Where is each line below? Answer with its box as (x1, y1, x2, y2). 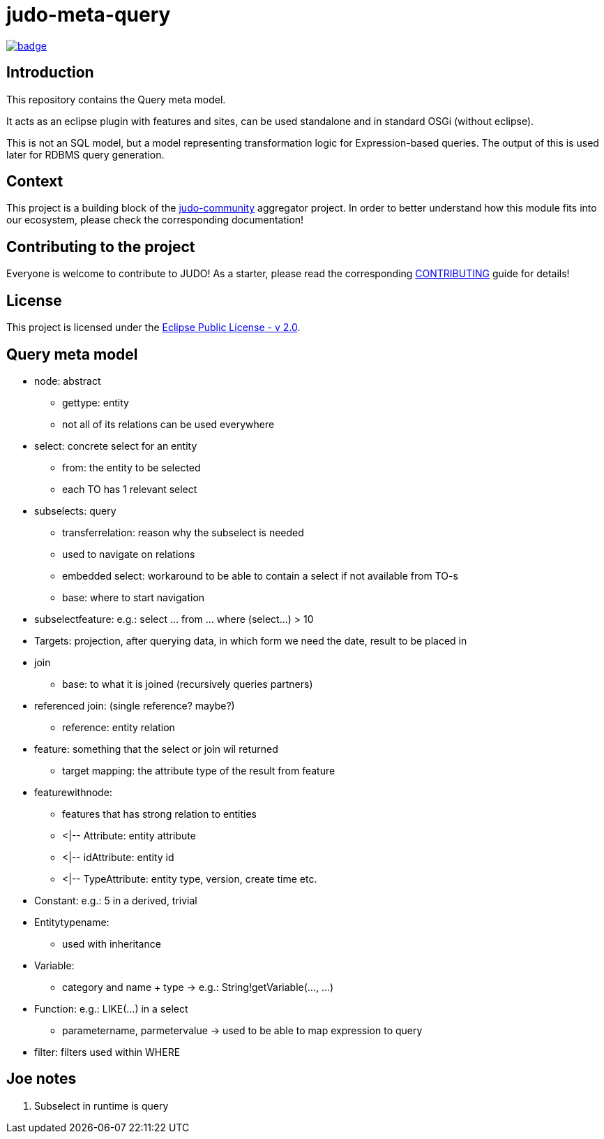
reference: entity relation (62, 721, 175, 733)
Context (6, 172, 63, 191)
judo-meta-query (6, 3, 171, 27)
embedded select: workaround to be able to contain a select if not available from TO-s (62, 569, 458, 582)
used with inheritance (62, 937, 161, 950)
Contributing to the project (6, 237, 195, 256)
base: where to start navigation (62, 591, 205, 603)
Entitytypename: (34, 916, 110, 928)
